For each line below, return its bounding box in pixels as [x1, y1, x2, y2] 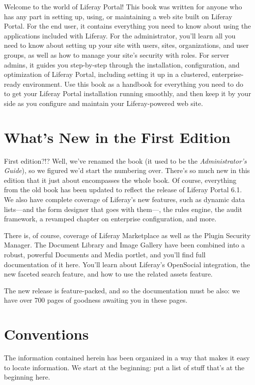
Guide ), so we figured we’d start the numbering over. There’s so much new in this [4, 165, 250, 175]
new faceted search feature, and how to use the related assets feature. [4, 269, 213, 279]
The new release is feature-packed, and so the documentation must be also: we [4, 285, 240, 295]
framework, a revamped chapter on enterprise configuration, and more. [4, 213, 217, 224]
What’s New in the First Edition [4, 127, 230, 147]
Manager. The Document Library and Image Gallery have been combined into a [4, 240, 245, 250]
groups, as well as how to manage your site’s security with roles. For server [4, 49, 229, 60]
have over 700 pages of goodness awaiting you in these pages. [4, 295, 188, 305]
